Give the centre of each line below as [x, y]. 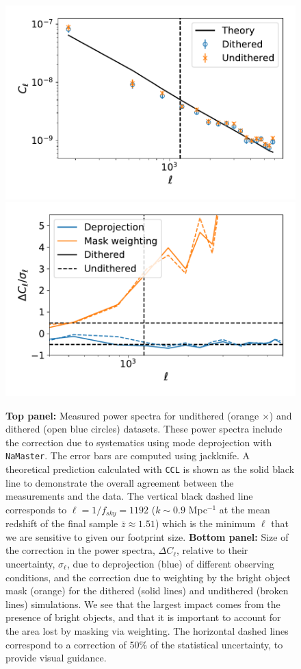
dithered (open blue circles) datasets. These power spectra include [144, 429]
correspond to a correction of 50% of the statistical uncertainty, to [144, 644]
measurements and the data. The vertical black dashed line [129, 496]
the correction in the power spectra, [80, 550]
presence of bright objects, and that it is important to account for [143, 617]
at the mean [245, 509]
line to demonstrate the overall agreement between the [120, 482]
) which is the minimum [205, 523]
